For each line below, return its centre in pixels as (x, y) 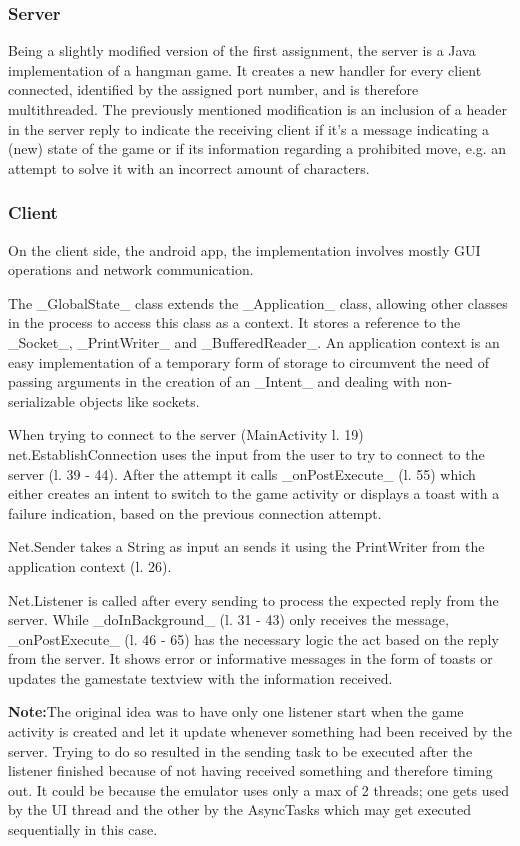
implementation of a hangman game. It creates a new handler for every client (245, 69)
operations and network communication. (131, 269)
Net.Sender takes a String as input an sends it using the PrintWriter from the (246, 546)
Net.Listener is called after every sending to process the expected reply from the (253, 599)
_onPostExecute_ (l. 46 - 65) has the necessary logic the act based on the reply (253, 638)
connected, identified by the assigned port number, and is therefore (213, 89)
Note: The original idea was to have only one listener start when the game (236, 711)
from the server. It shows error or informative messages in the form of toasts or (250, 658)
